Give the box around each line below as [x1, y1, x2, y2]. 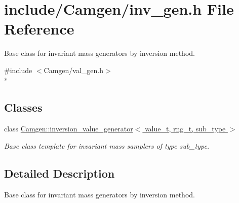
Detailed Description [4, 165, 115, 181]
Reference [4, 18, 74, 39]
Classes [4, 99, 43, 115]
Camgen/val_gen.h [44, 64, 104, 75]
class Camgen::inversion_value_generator [4, 123, 133, 134]
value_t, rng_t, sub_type [145, 123, 226, 134]
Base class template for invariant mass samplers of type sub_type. [4, 140, 210, 151]
